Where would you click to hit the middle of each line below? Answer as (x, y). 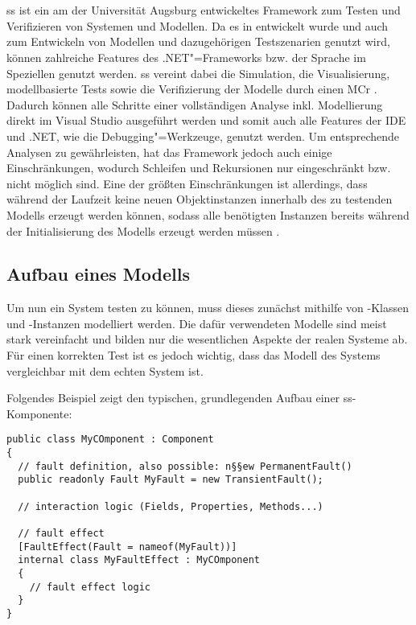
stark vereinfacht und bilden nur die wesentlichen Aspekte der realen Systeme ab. (207, 339)
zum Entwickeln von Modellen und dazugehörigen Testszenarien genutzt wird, (198, 41)
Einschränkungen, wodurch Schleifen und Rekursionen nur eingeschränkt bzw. (199, 168)
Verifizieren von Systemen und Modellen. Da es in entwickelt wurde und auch (198, 25)
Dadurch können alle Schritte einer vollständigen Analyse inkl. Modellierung (195, 104)
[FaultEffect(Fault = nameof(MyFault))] (128, 547)
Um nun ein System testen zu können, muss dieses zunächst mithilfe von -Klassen (208, 308)
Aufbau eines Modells (98, 274)
